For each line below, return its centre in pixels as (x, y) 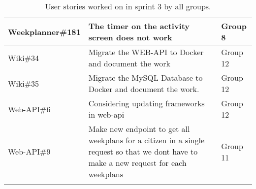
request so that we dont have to (143, 151)
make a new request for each (137, 163)
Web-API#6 (29, 109)
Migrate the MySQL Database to (145, 78)
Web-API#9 (29, 151)
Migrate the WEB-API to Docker (146, 52)
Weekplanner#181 (44, 31)
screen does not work (130, 37)
